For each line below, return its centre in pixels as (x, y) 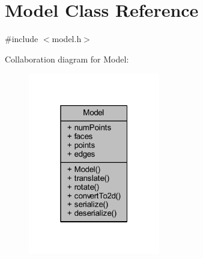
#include (22, 39)
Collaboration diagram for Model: (67, 59)
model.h (67, 39)
